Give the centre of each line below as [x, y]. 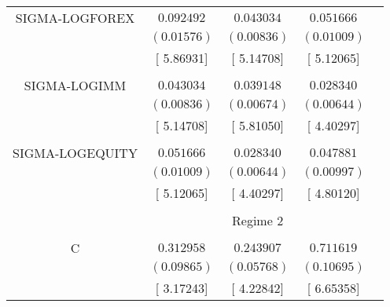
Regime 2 [258, 220]
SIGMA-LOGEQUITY [75, 153]
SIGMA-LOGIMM [75, 85]
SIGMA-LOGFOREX [75, 18]
